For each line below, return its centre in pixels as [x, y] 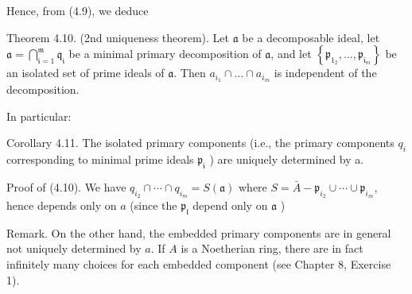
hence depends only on [62, 205]
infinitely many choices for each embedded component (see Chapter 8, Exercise [199, 264]
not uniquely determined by [74, 248]
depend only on [230, 205]
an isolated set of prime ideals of [86, 73]
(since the [154, 205]
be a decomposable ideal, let [311, 37]
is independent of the [325, 73]
